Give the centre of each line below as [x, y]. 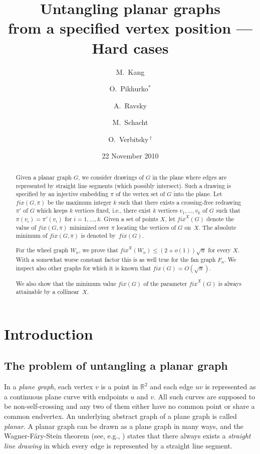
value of [26, 227]
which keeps [52, 210]
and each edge [172, 387]
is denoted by [98, 236]
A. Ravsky [130, 105]
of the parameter [165, 283]
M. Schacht [130, 122]
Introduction [49, 333]
